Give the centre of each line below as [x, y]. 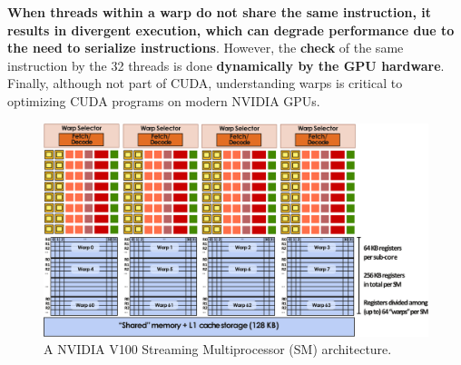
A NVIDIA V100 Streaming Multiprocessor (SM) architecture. [218, 349]
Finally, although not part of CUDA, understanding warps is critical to [205, 83]
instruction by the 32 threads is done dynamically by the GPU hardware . [226, 65]
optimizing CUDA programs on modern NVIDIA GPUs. [164, 100]
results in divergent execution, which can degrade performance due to [231, 30]
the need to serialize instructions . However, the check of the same [206, 48]
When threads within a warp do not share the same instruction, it [219, 12]
